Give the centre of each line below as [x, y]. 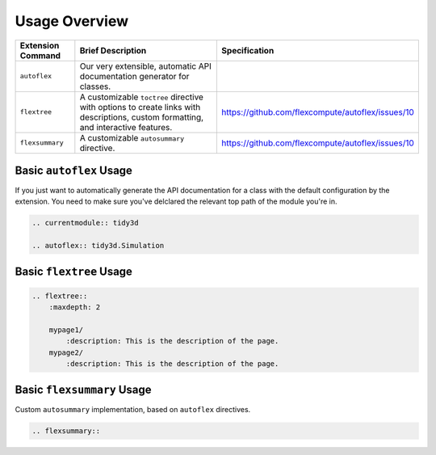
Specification [248, 50]
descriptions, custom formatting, [142, 117]
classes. [95, 86]
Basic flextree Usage [74, 271]
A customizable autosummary [132, 137]
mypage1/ [66, 330]
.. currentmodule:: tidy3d [85, 223]
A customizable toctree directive [141, 97]
